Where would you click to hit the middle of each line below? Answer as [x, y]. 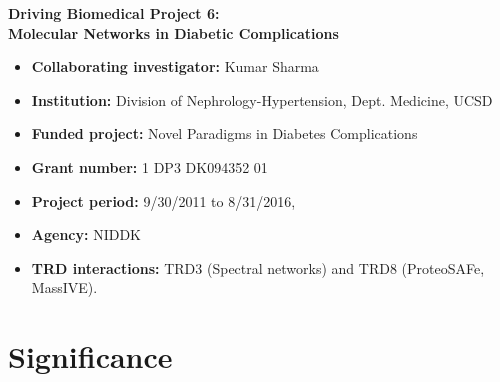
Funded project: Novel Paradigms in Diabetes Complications [224, 133]
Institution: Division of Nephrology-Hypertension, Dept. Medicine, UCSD [262, 99]
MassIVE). [64, 287]
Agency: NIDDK [86, 234]
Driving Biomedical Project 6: [114, 13]
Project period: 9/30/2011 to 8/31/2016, [163, 200]
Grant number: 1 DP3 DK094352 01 [149, 166]
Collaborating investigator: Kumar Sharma [175, 66]
